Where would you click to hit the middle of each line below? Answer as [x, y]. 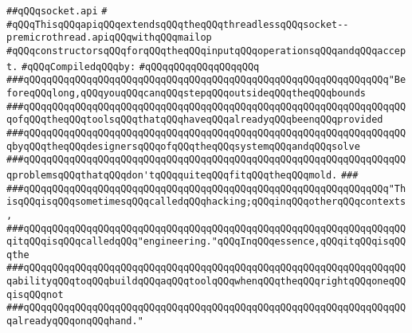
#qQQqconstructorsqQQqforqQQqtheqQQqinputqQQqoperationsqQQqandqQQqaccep [206, 51]
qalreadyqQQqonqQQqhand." [75, 321]
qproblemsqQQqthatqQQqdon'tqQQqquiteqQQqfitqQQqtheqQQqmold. [172, 175]
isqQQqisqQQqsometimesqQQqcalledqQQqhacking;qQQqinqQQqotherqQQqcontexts [206, 202]
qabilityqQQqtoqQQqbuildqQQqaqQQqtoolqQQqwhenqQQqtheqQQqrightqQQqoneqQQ [206, 282]
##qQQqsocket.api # [57, 11]
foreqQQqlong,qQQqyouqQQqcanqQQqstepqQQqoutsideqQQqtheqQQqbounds [186, 93]
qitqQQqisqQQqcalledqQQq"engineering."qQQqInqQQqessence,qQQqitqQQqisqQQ [206, 242]
